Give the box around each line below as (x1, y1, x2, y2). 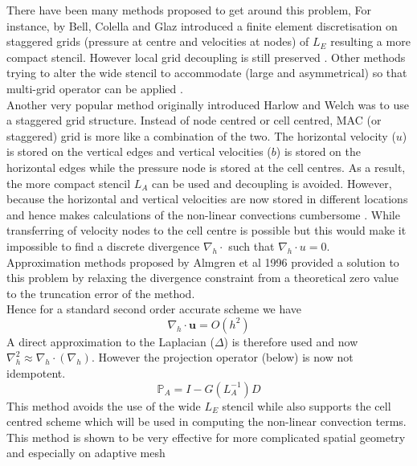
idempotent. (6, 365, 66, 382)
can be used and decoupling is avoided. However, (152, 174, 392, 191)
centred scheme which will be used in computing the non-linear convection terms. (6, 413, 407, 430)
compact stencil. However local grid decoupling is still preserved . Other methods (6, 48, 406, 65)
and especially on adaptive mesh (6, 444, 166, 461)
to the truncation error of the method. (6, 284, 195, 301)
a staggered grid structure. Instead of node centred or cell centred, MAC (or (6, 112, 382, 129)
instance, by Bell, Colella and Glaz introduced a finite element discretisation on (6, 17, 398, 34)
